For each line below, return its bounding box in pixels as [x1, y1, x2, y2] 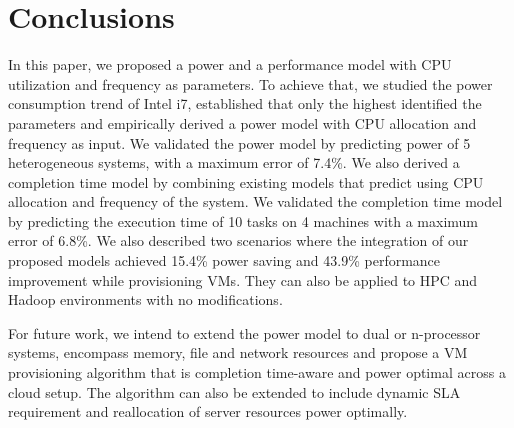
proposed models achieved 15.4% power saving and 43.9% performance [8, 250, 441, 271]
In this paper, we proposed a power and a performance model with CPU [8, 54, 452, 75]
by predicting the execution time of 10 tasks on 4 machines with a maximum [8, 210, 479, 231]
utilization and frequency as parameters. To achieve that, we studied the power [8, 73, 493, 94]
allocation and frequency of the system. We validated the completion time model [8, 191, 503, 212]
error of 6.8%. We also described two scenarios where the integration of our [8, 230, 469, 251]
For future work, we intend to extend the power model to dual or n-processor [8, 322, 481, 343]
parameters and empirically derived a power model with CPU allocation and [8, 112, 477, 133]
